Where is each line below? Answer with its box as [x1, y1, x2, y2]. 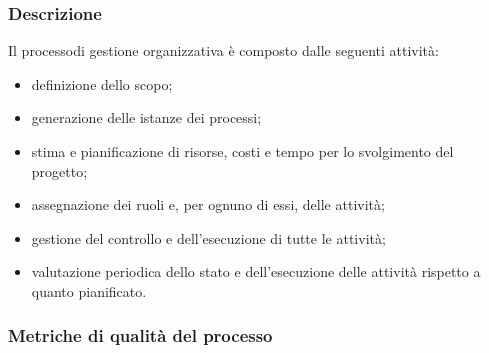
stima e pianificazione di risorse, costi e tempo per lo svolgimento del [31, 141, 454, 161]
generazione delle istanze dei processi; [31, 107, 262, 128]
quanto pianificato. [31, 280, 147, 301]
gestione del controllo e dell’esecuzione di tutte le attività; [31, 227, 386, 248]
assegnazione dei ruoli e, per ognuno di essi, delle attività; [31, 194, 385, 215]
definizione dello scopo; [31, 73, 173, 94]
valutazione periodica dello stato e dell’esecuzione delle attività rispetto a [31, 261, 481, 282]
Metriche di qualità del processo [8, 323, 273, 348]
